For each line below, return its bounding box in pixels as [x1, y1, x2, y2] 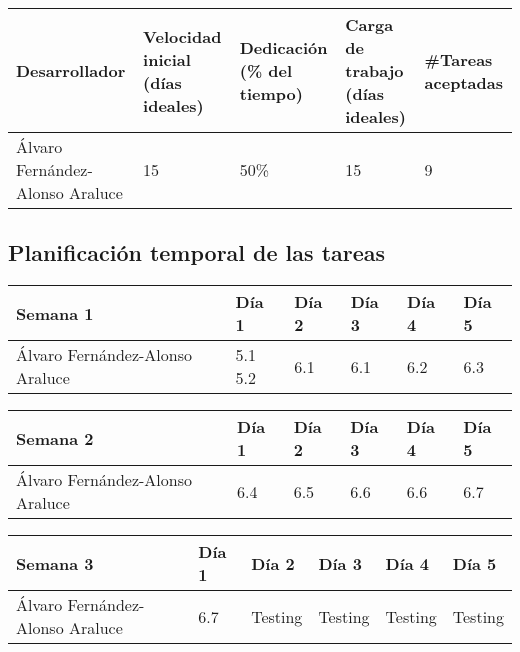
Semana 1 [16, 301, 94, 325]
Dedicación [239, 36, 328, 59]
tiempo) [239, 82, 303, 105]
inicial [143, 47, 191, 71]
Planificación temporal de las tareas [8, 237, 386, 268]
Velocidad [143, 24, 222, 48]
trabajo [345, 59, 404, 82]
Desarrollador [16, 59, 126, 82]
